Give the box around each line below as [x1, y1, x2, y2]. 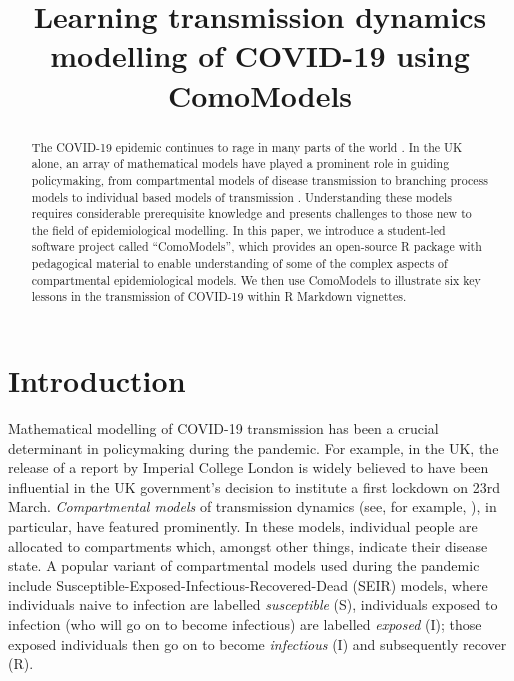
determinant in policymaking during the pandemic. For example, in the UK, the [8, 437, 499, 458]
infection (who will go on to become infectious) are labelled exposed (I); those [8, 613, 482, 634]
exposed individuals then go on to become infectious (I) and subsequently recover [8, 633, 507, 654]
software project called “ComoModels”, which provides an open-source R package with [31, 238, 482, 255]
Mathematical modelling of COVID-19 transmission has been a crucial [8, 418, 439, 439]
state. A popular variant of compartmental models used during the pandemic [8, 555, 480, 576]
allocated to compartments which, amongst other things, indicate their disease [8, 535, 488, 556]
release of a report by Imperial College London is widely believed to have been [8, 457, 489, 478]
